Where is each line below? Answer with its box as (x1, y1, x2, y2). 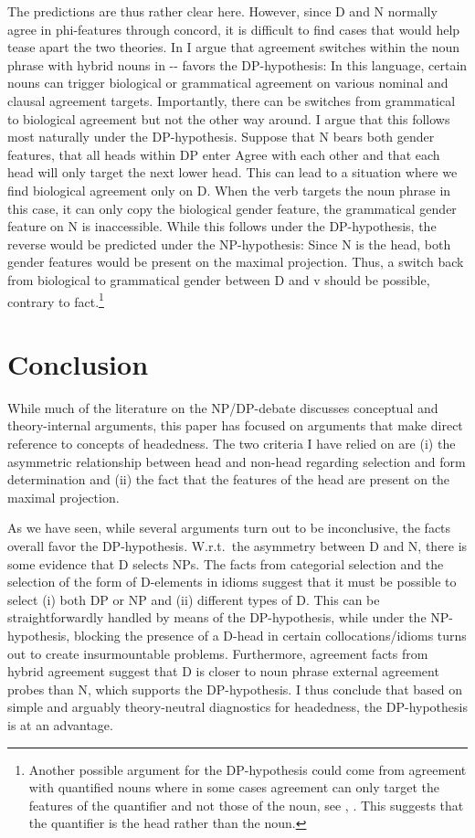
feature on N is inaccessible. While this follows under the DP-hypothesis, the (7, 217, 437, 236)
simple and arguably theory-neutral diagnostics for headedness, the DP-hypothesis (7, 697, 468, 716)
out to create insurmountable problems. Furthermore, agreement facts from (7, 643, 428, 663)
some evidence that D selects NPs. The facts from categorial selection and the (7, 554, 444, 573)
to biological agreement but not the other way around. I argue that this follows (7, 109, 450, 128)
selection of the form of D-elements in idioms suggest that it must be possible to (7, 572, 457, 591)
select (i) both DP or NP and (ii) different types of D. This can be (7, 589, 380, 609)
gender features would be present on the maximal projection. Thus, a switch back (7, 252, 464, 271)
